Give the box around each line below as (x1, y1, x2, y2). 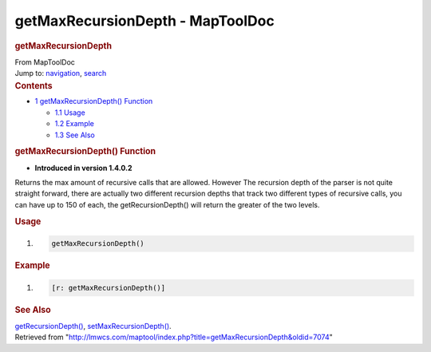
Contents (14, 80, 53, 91)
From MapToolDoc (14, 57, 76, 67)
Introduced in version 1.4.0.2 (34, 163, 132, 172)
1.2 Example (54, 119, 95, 129)
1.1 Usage (54, 108, 85, 117)
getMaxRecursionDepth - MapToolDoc (14, 12, 275, 30)
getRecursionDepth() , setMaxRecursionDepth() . (14, 321, 172, 330)
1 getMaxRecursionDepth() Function (34, 97, 153, 106)
